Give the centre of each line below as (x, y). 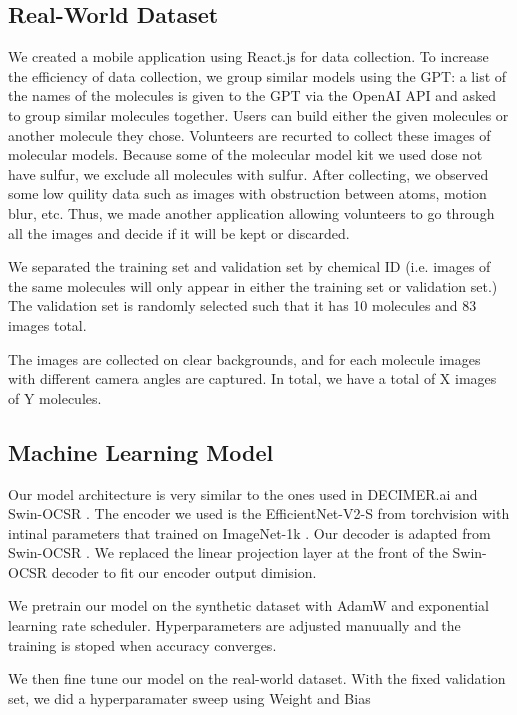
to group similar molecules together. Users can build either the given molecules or (258, 114)
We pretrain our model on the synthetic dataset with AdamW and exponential (248, 605)
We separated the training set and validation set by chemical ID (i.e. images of (249, 266)
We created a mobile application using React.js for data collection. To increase (248, 56)
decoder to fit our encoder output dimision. (184, 571)
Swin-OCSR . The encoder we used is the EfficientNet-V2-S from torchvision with (259, 513)
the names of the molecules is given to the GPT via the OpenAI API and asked (252, 95)
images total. (47, 324)
